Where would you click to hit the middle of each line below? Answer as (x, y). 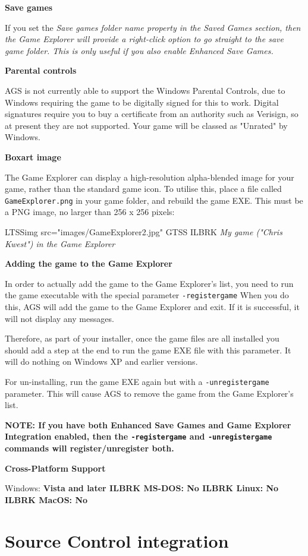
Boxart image (33, 157)
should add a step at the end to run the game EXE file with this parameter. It (148, 350)
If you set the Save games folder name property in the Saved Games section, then (153, 27)
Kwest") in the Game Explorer (60, 243)
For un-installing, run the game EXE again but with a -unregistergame (137, 381)
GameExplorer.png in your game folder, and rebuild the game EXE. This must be (154, 200)
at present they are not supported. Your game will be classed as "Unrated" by (146, 125)
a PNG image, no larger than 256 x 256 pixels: (90, 212)
